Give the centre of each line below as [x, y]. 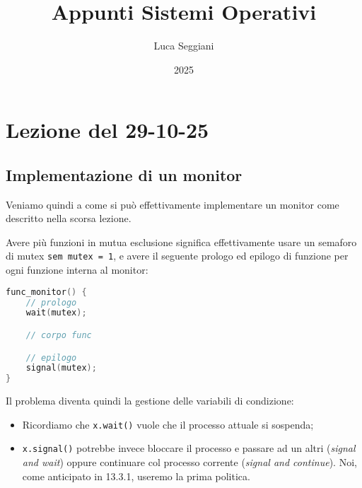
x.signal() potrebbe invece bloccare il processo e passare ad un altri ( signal [189, 448]
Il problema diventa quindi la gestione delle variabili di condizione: [150, 401]
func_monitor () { [46, 292]
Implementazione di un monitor [124, 174]
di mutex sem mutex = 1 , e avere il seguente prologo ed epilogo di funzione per [177, 256]
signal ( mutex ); [61, 368]
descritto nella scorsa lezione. [69, 218]
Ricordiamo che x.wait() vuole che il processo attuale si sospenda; [168, 424]
